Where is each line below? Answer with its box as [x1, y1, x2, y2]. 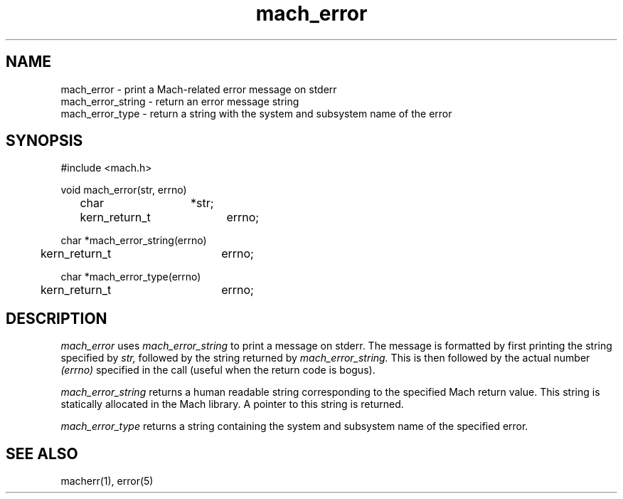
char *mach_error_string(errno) [60, 234, 207, 247]
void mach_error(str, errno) [60, 184, 187, 196]
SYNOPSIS [6, 132, 83, 150]
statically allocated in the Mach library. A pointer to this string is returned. [60, 398, 404, 411]
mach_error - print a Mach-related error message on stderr [60, 83, 337, 95]
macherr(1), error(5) [60, 475, 154, 488]
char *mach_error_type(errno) [60, 270, 201, 283]
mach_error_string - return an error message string [60, 95, 299, 107]
